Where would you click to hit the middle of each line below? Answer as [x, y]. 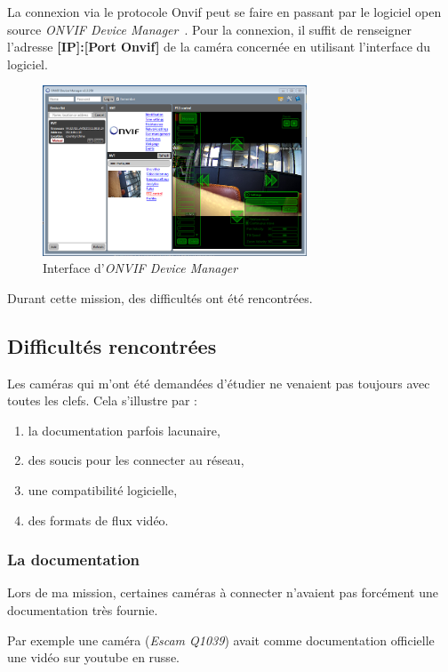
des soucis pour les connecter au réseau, [136, 460]
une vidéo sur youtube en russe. [93, 657]
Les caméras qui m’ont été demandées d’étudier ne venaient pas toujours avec [219, 383]
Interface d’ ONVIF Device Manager [140, 268]
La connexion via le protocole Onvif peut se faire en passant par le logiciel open [224, 12]
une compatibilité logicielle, [103, 490]
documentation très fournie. [83, 610]
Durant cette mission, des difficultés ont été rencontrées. [160, 297]
